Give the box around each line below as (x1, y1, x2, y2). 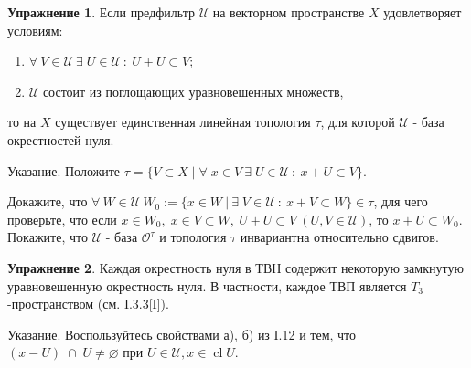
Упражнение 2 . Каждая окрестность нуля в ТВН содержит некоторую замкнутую (7, 258, 464, 277)
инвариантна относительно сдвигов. (240, 227, 439, 247)
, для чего (373, 192, 428, 211)
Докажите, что (7, 192, 88, 211)
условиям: (7, 20, 63, 39)
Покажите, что (7, 227, 88, 247)
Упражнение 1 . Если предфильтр (7, 3, 195, 21)
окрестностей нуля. (7, 130, 114, 149)
